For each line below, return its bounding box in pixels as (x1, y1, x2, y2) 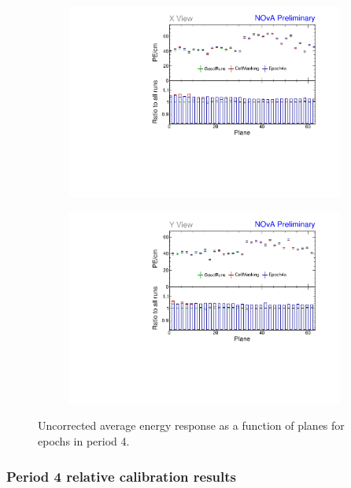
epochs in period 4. (38, 433, 130, 449)
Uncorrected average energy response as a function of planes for (38, 417, 345, 434)
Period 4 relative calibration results (6, 466, 236, 486)
